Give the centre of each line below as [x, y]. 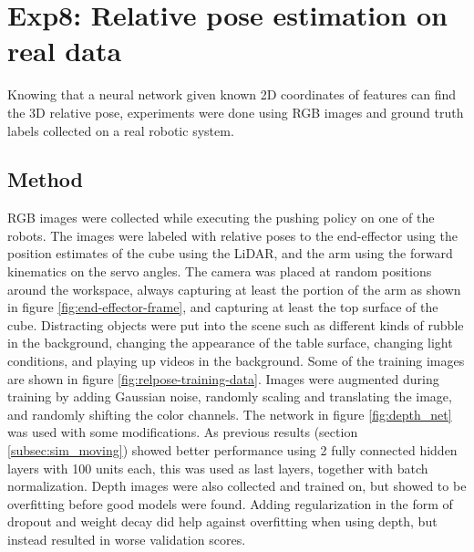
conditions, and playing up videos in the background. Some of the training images [236, 361]
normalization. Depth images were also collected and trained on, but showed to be [237, 486]
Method [45, 179]
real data [65, 51]
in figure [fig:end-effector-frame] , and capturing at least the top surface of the [223, 307]
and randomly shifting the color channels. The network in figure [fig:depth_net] [230, 414]
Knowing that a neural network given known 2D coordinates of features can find [232, 94]
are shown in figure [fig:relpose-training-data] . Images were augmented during [223, 378]
